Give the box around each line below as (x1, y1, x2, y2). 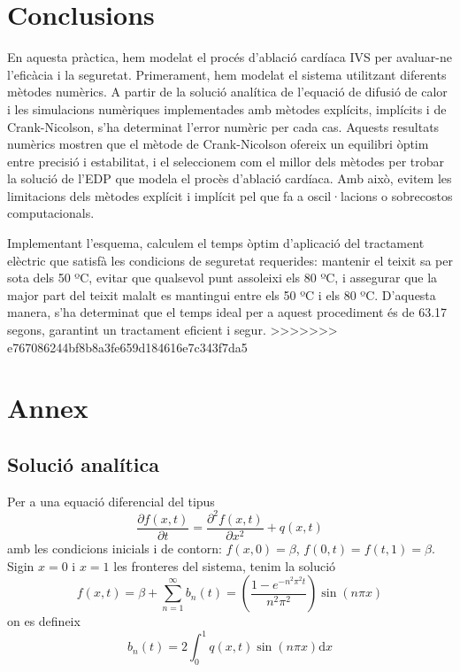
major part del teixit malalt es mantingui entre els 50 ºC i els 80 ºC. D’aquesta (7, 285, 436, 304)
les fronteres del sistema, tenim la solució (113, 556, 336, 575)
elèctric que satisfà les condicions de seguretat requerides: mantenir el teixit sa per (7, 251, 453, 269)
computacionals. (7, 204, 95, 222)
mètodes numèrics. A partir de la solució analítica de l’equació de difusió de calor (7, 82, 448, 101)
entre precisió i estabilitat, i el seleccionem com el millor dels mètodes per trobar (7, 151, 445, 170)
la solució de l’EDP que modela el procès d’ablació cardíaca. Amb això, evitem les (7, 169, 452, 188)
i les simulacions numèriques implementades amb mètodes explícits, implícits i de (7, 99, 447, 118)
